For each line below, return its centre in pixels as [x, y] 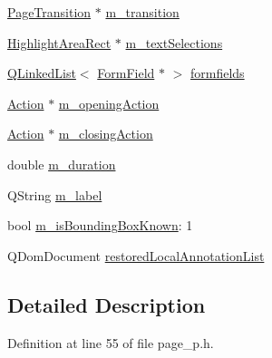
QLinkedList [42, 73]
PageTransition [49, 12]
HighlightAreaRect [59, 42]
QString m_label [55, 194]
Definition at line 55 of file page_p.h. [111, 342]
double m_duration [62, 164]
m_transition [142, 12]
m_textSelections [174, 42]
